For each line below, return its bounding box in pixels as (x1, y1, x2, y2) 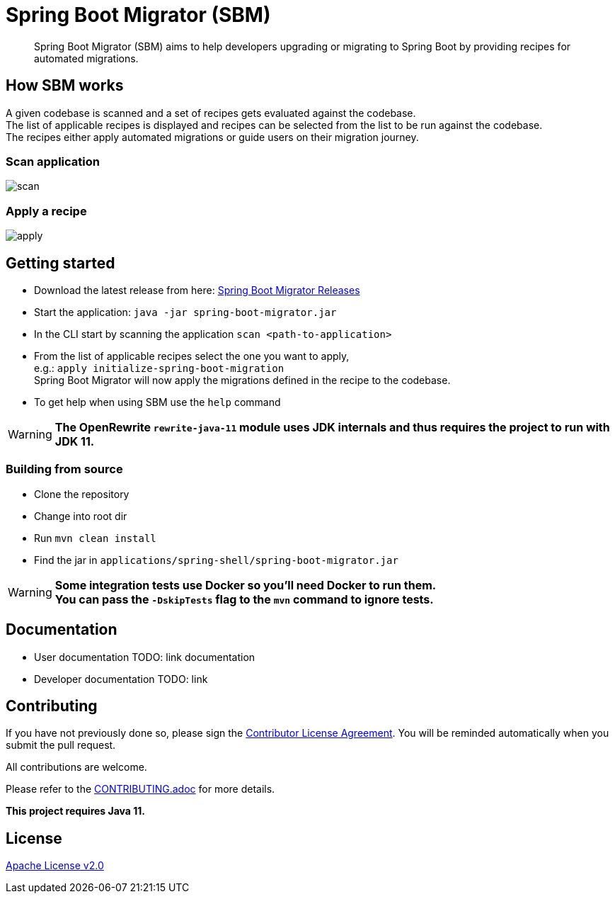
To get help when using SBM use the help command (34, 395, 281, 408)
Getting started (6, 254, 115, 272)
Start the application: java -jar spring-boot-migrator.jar (34, 305, 337, 318)
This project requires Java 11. (6, 805, 146, 818)
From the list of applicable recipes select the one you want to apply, (34, 349, 350, 362)
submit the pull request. (6, 739, 116, 752)
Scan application (6, 154, 100, 169)
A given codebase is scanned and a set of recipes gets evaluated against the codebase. (6, 106, 416, 119)
